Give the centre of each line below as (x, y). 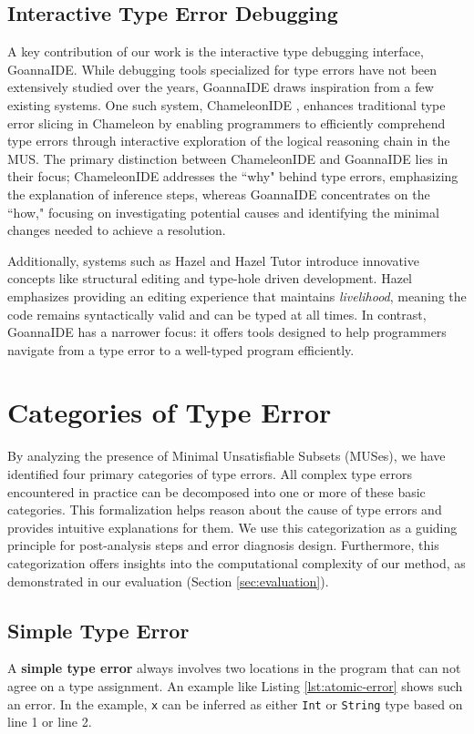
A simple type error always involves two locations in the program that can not (234, 668)
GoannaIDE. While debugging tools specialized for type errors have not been (222, 69)
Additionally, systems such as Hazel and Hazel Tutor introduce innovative (213, 260)
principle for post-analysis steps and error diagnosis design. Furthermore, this (223, 545)
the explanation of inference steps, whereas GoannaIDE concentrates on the (219, 194)
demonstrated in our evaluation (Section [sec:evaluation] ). (168, 581)
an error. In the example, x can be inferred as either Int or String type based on (235, 703)
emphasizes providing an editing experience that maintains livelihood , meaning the (237, 296)
